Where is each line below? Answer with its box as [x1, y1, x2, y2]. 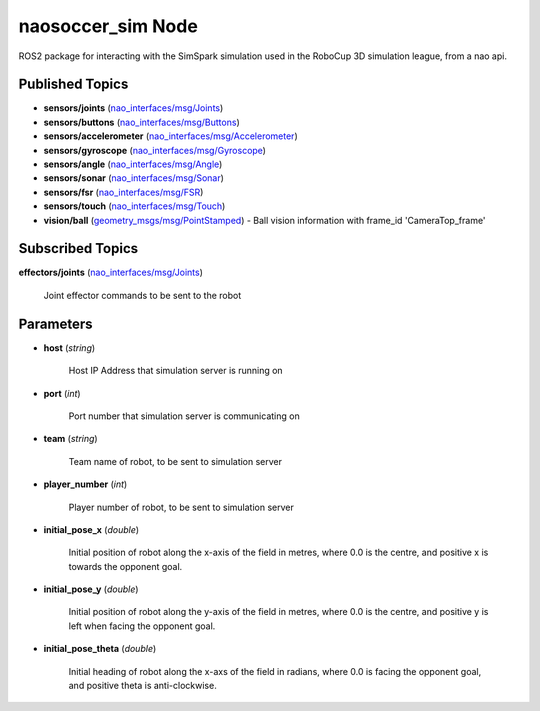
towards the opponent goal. [68, 560, 183, 572]
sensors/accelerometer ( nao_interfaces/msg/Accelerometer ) [43, 130, 299, 142]
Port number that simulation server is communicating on [68, 410, 300, 422]
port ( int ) [43, 387, 81, 399]
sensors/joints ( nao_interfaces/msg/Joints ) [43, 102, 224, 114]
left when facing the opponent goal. [68, 620, 216, 632]
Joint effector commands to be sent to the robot [43, 289, 242, 301]
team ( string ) [43, 433, 99, 445]
